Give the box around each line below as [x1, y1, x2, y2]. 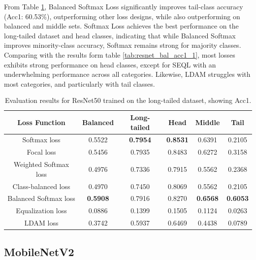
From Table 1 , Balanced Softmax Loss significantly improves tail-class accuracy [4, 1, 243, 11]
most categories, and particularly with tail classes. [4, 78, 155, 89]
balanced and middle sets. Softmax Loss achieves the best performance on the [4, 21, 239, 31]
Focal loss [27, 147, 56, 157]
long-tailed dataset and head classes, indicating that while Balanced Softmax [4, 30, 236, 40]
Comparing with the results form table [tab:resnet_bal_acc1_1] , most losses [4, 49, 235, 60]
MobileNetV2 [4, 244, 74, 259]
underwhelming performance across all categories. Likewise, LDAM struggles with [4, 69, 251, 79]
